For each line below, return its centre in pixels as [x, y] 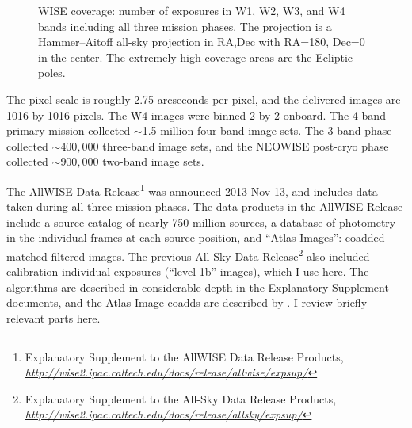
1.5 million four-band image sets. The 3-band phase [267, 130]
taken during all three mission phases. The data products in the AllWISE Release [205, 206]
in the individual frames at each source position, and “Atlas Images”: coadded [196, 237]
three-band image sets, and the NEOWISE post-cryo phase [246, 145]
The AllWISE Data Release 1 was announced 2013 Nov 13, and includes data [192, 189]
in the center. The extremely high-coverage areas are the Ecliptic [196, 57]
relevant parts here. [53, 318]
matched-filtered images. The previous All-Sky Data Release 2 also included [188, 254]
